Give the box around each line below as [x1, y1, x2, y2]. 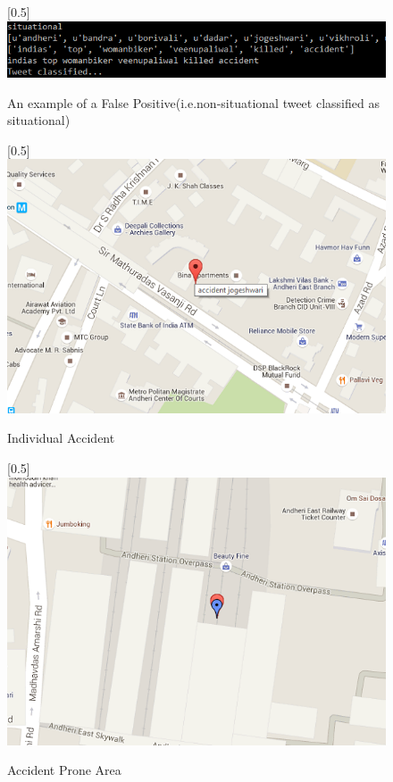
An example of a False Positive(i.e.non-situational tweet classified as [7, 93, 380, 112]
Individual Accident [7, 428, 115, 447]
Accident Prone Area [7, 761, 121, 779]
